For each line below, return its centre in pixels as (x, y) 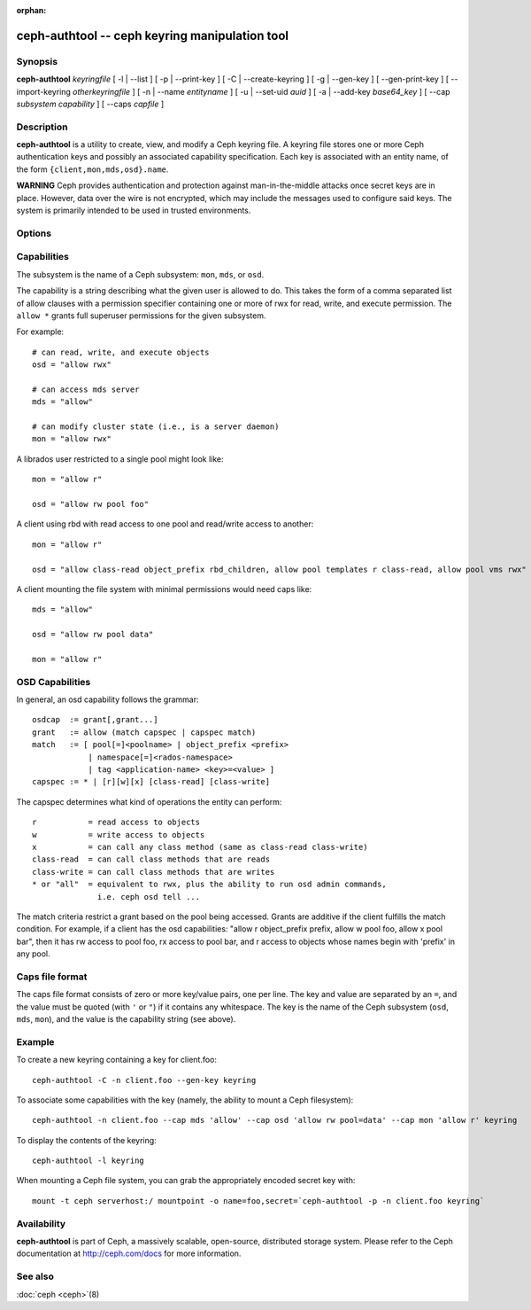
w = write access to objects (119, 834)
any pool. (33, 954)
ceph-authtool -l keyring (88, 1161)
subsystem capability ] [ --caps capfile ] (90, 104)
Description (42, 127)
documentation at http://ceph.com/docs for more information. (129, 1253)
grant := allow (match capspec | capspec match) (144, 732)
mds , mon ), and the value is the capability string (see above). (126, 1018)
